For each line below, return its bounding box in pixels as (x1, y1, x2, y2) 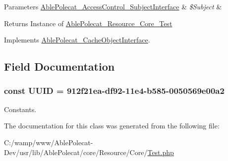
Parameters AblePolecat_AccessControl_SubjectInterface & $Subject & (4, 1, 222, 11)
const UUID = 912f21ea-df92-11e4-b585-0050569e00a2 (4, 84, 225, 97)
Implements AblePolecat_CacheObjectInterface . (4, 35, 150, 45)
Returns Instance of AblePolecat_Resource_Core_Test (4, 18, 172, 28)
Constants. (4, 104, 37, 114)
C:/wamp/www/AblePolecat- (4, 137, 93, 147)
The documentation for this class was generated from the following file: (4, 121, 220, 131)
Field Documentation (4, 59, 115, 74)
